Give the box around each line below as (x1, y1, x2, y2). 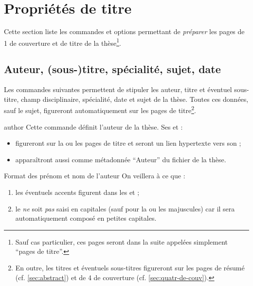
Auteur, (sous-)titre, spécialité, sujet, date (4, 61, 221, 76)
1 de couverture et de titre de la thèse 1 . (4, 36, 121, 48)
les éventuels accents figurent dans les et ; (15, 187, 140, 197)
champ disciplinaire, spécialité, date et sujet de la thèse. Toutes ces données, (21, 94, 249, 104)
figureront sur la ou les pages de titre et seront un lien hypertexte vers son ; (15, 138, 241, 148)
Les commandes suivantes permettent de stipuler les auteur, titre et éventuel (4, 84, 232, 95)
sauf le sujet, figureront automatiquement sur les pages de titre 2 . (4, 104, 196, 115)
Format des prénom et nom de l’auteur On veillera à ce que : (4, 171, 185, 181)
